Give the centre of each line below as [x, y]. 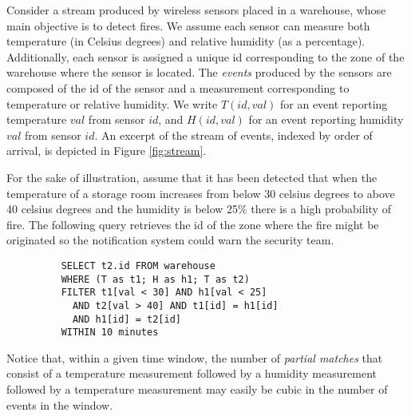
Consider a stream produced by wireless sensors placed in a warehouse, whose [196, 10]
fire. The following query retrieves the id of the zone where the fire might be [193, 224]
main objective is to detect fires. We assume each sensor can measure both [188, 25]
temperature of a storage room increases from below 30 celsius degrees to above [201, 193]
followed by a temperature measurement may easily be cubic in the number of [197, 389]
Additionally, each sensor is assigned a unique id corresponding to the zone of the [205, 56]
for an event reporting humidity [326, 119]
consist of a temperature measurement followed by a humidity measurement [192, 373]
